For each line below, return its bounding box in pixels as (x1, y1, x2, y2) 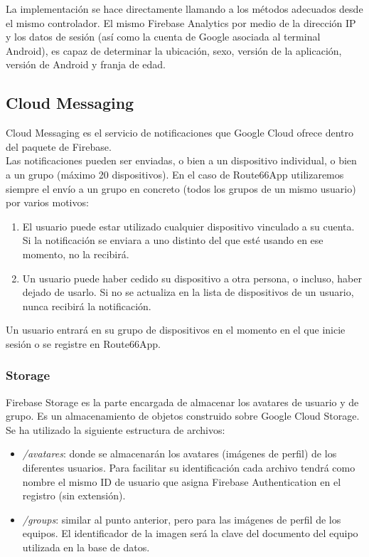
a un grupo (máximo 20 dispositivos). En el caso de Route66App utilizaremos (6, 166, 344, 181)
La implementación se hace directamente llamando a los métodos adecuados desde (6, 1, 363, 16)
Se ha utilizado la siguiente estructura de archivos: (6, 422, 225, 437)
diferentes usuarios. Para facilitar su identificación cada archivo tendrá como (22, 460, 355, 475)
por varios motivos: (6, 195, 89, 210)
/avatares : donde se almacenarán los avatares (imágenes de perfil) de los (22, 446, 337, 461)
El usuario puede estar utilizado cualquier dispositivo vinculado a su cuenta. (22, 218, 355, 233)
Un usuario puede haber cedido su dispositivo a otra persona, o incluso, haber (22, 270, 362, 285)
